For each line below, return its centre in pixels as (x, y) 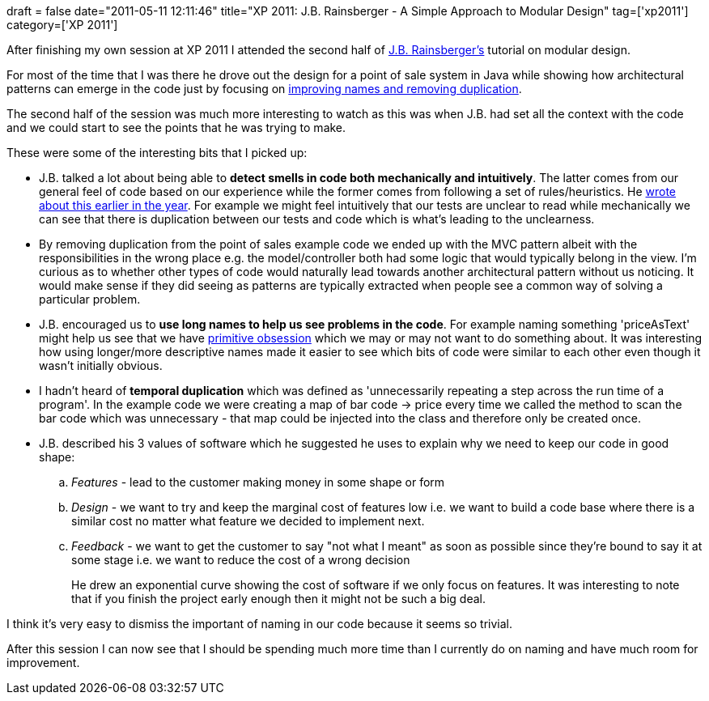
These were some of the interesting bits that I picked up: (157, 153)
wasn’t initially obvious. (101, 365)
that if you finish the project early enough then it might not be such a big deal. (278, 599)
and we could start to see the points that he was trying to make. (176, 127)
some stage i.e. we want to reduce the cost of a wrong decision (241, 560)
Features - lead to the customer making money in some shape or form (258, 482)
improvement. (43, 663)
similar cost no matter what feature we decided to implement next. (248, 521)
